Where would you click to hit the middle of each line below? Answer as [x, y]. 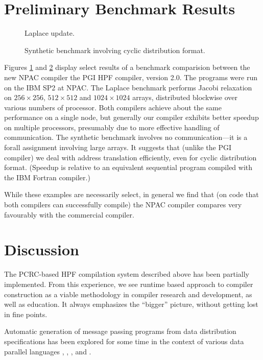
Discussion [42, 249]
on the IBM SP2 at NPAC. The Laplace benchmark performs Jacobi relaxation [128, 87]
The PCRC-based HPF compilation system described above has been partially [127, 274]
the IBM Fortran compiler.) [47, 177]
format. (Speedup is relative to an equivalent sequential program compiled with [128, 167]
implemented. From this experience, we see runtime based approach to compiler [129, 284]
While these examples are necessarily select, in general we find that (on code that [131, 194]
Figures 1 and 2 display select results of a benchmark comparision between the [127, 67]
